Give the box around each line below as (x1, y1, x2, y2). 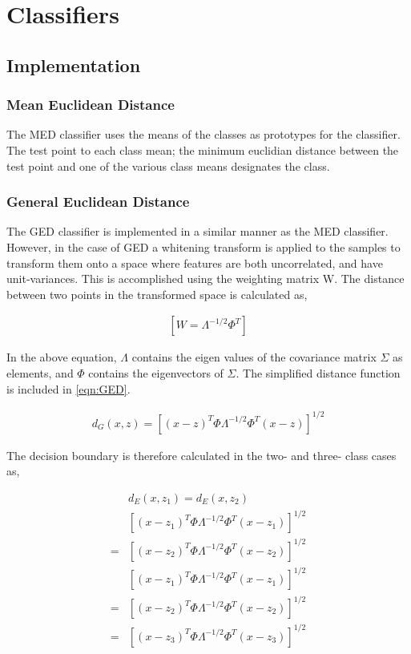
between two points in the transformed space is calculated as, (6, 285, 308, 302)
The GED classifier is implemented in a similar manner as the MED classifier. (6, 223, 389, 240)
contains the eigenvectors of (88, 364, 224, 381)
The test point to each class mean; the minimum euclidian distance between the (6, 141, 399, 158)
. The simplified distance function (236, 364, 401, 381)
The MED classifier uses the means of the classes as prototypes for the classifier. (6, 126, 401, 143)
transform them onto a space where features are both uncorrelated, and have (6, 254, 383, 271)
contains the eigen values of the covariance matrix (131, 349, 377, 365)
